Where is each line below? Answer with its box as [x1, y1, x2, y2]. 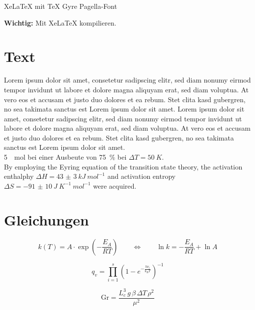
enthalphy [4, 171, 34, 181]
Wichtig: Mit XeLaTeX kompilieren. [4, 17, 116, 28]
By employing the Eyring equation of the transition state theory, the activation [4, 161, 243, 171]
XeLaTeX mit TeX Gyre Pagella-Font [4, 1, 117, 11]
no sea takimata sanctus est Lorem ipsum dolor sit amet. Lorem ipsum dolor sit [4, 104, 245, 114]
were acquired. [93, 180, 137, 191]
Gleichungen [4, 209, 89, 229]
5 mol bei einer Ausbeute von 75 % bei [4, 152, 127, 162]
